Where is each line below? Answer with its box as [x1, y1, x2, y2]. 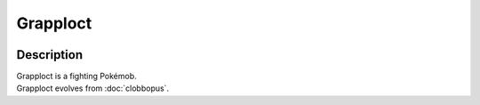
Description [16, 47, 84, 62]
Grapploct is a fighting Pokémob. [16, 71, 137, 82]
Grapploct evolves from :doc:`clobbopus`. [16, 83, 169, 93]
